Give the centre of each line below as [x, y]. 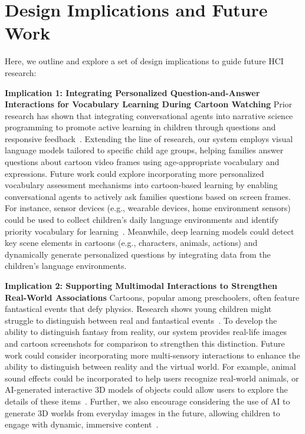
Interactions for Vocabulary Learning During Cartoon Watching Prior [149, 104]
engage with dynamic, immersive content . [82, 424]
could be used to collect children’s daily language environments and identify [142, 220]
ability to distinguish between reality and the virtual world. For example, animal [150, 366]
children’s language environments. [66, 266]
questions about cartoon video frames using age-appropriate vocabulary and [142, 162]
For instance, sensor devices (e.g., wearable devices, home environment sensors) [148, 208]
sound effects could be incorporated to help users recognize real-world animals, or [152, 378]
